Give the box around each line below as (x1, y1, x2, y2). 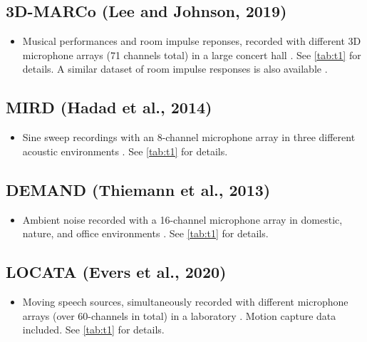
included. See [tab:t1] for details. (22, 322, 165, 337)
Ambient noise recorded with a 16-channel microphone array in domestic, (22, 212, 343, 227)
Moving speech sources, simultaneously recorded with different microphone (22, 294, 348, 309)
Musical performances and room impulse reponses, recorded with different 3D (22, 33, 361, 48)
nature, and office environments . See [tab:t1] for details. (22, 226, 269, 241)
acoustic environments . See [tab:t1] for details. (22, 143, 228, 158)
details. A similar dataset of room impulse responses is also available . (22, 61, 328, 76)
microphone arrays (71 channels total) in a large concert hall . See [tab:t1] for (22, 47, 361, 62)
